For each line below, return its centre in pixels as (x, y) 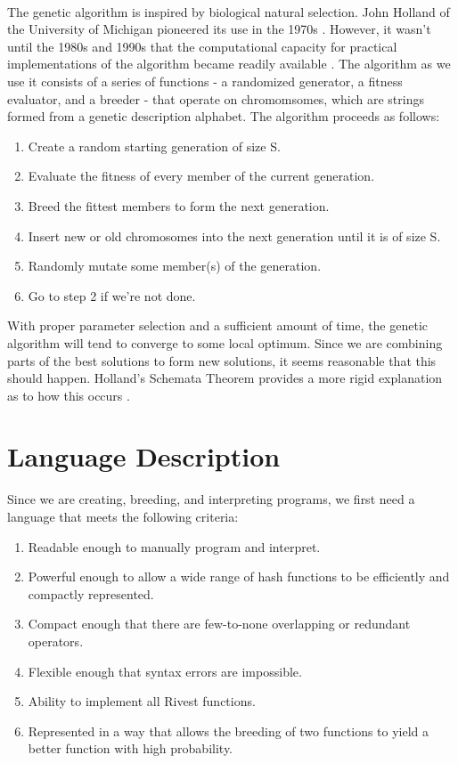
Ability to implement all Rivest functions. (142, 701)
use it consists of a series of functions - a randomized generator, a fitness (205, 81)
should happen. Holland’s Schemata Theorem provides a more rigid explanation (225, 378)
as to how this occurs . (69, 395)
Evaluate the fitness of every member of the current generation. (201, 176)
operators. (56, 641)
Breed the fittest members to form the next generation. (179, 205)
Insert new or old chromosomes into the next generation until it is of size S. (234, 235)
